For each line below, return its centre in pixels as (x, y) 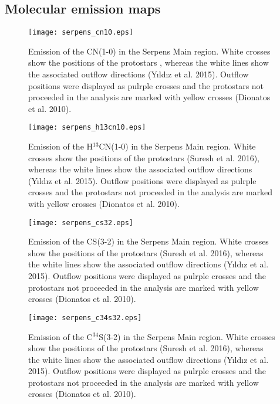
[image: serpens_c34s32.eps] (85, 318)
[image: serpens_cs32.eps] (81, 223)
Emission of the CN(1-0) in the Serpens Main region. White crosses (149, 51)
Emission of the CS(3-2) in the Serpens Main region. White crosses (149, 241)
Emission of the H (61, 146)
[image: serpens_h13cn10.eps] (87, 128)
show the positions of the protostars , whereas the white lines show (149, 62)
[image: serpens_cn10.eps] (81, 33)
